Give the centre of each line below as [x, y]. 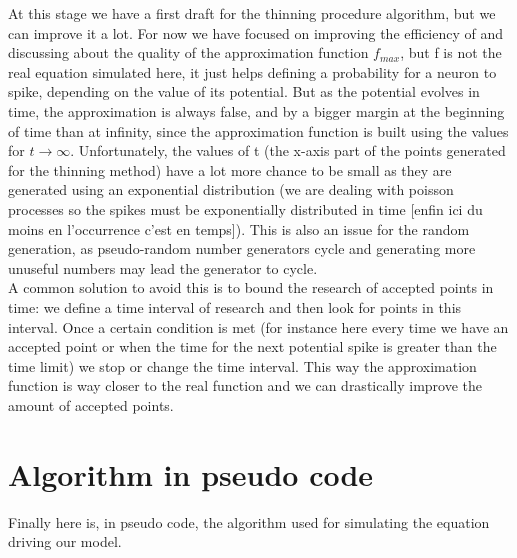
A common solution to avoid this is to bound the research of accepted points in [251, 287]
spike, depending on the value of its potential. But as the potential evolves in [244, 91]
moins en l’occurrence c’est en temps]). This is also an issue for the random [239, 228]
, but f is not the [451, 52]
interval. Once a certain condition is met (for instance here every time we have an [258, 326]
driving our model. [65, 541]
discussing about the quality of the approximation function [188, 52]
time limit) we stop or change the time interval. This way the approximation [242, 365]
